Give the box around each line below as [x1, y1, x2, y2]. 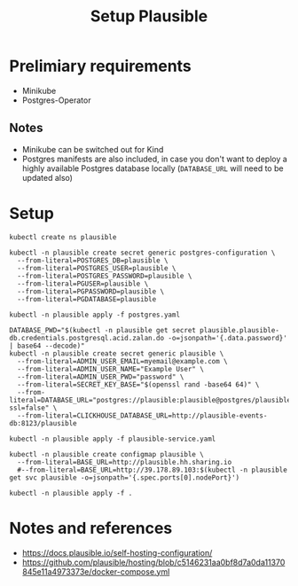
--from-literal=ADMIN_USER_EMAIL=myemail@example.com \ [17, 356, 228, 365]
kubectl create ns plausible [9, 232, 117, 241]
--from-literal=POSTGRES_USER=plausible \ [17, 263, 176, 272]
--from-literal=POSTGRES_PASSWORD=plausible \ [17, 271, 192, 280]
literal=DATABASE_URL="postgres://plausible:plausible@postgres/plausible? [9, 395, 295, 404]
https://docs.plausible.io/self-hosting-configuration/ [21, 547, 213, 558]
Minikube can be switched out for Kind [21, 144, 164, 154]
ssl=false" [9, 403, 50, 412]
